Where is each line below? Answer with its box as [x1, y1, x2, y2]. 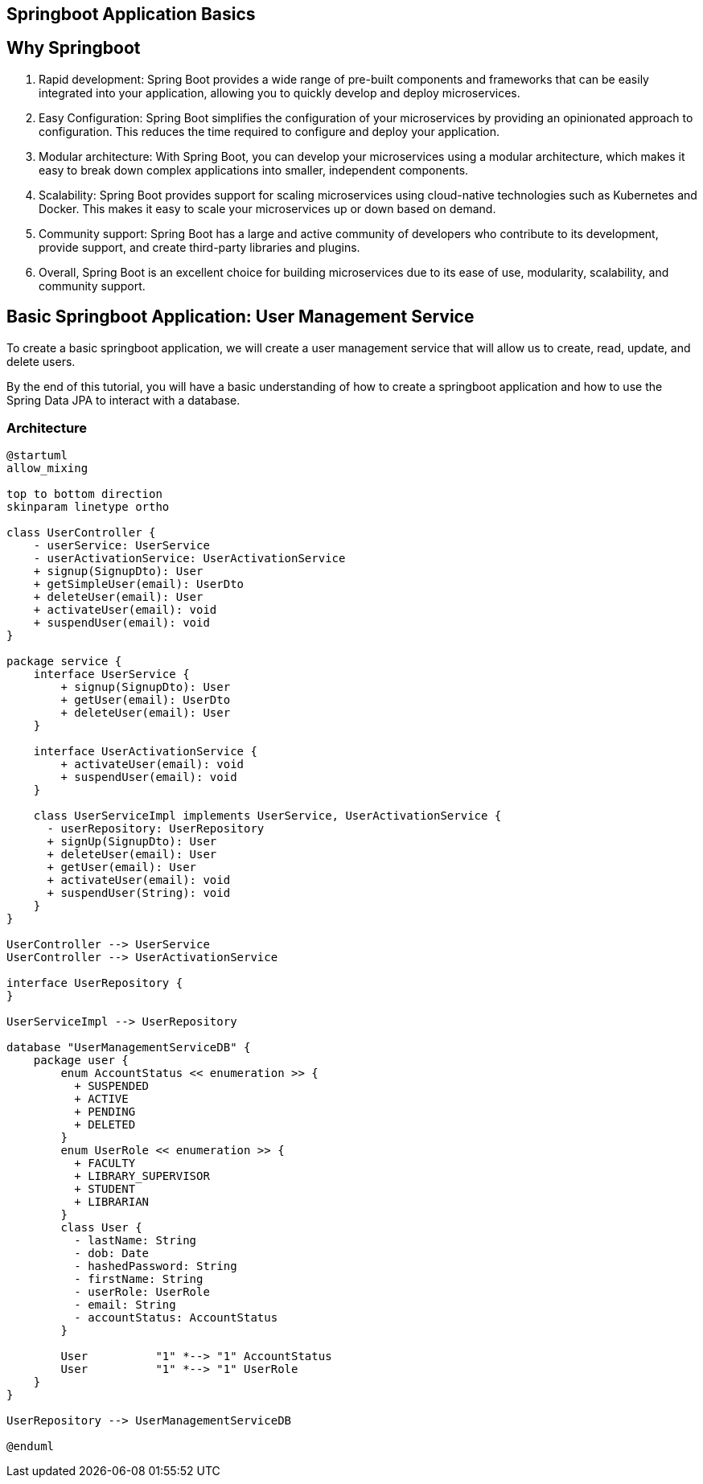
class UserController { [6, 526, 156, 540]
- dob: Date [74, 1247, 150, 1260]
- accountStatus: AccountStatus [74, 1311, 278, 1325]
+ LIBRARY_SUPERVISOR [74, 1170, 210, 1183]
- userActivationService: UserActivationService [33, 552, 346, 565]
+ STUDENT [74, 1182, 136, 1196]
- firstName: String [74, 1272, 203, 1286]
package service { [6, 655, 122, 668]
